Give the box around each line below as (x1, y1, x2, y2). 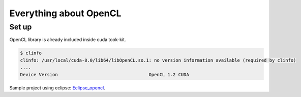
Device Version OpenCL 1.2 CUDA (20, 72, 189, 77)
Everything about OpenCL (9, 8, 122, 19)
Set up (9, 22, 32, 31)
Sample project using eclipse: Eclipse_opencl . (9, 84, 105, 91)
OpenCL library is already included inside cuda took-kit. (9, 37, 126, 43)
